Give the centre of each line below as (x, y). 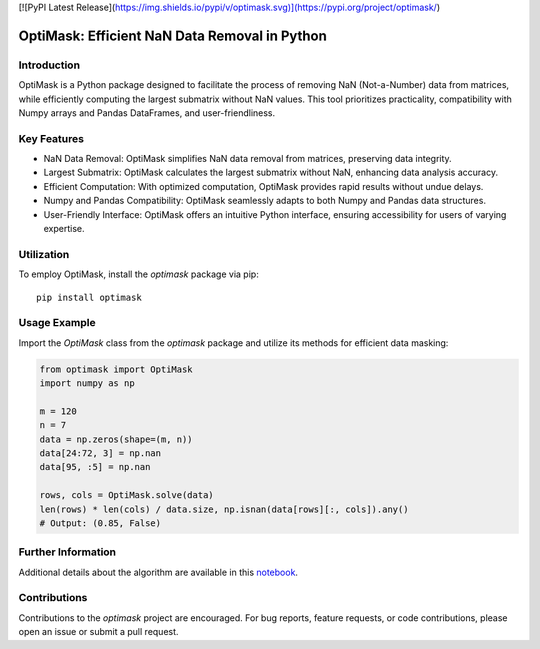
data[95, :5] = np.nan (95, 467)
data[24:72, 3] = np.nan (100, 453)
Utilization (44, 254)
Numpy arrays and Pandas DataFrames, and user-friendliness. (147, 112)
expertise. (64, 229)
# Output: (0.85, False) (100, 523)
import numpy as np (87, 383)
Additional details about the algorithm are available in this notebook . (158, 572)
